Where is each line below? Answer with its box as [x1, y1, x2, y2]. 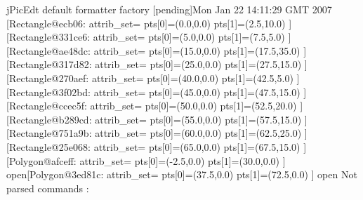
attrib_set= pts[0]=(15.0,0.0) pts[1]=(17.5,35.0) [93, 43, 301, 58]
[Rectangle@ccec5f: [6, 98, 87, 113]
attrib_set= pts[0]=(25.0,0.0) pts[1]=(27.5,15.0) [95, 57, 302, 72]
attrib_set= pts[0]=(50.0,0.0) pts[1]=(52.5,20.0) [90, 98, 297, 113]
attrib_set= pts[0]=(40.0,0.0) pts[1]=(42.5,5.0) [91, 70, 293, 85]
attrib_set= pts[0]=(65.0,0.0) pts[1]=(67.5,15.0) [93, 139, 301, 154]
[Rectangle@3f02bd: [6, 84, 91, 99]
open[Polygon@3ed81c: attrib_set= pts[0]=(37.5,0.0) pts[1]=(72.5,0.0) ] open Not [6, 167, 357, 182]
